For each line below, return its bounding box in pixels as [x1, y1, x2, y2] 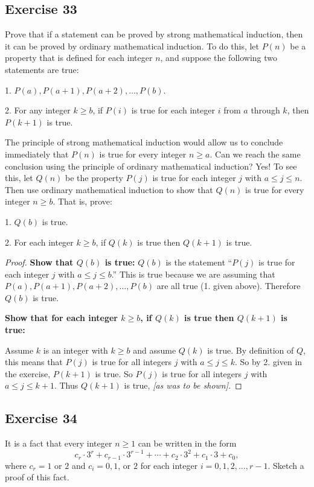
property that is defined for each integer [5, 51, 153, 64]
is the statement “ [165, 256, 232, 269]
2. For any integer [5, 104, 71, 116]
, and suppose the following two [160, 51, 277, 64]
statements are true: [5, 63, 79, 75]
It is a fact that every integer [5, 437, 112, 450]
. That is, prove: [53, 195, 112, 208]
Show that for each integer [5, 311, 118, 324]
